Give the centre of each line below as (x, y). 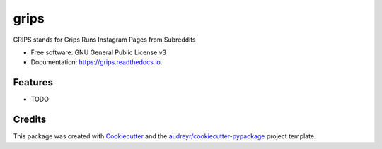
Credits (30, 120)
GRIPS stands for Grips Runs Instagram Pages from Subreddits (104, 40)
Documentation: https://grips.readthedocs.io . (97, 62)
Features (33, 82)
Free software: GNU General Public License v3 (99, 52)
